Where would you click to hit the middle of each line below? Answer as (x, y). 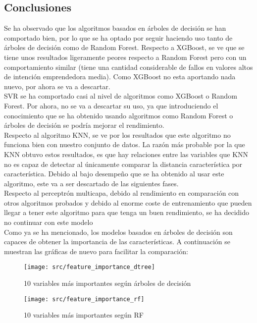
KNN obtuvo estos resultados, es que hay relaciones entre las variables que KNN (126, 154)
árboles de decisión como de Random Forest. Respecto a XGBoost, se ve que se (124, 47)
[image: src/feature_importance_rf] (84, 299)
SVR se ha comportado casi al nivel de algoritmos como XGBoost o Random (121, 96)
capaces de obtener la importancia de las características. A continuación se (117, 242)
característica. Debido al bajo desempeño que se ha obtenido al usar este (114, 174)
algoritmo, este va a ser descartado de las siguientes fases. (91, 183)
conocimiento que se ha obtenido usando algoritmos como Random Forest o (119, 115)
